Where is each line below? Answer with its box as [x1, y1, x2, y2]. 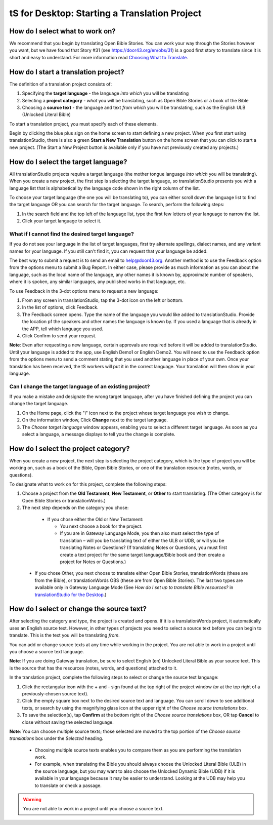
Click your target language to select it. [22, 218, 102, 224]
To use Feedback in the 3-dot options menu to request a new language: [9, 288, 159, 294]
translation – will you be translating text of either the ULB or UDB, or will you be [60, 537, 224, 543]
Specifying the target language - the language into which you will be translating [22, 90, 189, 96]
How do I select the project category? [9, 444, 130, 453]
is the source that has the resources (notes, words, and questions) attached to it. [9, 665, 178, 671]
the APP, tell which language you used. [22, 326, 104, 332]
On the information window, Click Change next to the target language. [22, 417, 168, 423]
